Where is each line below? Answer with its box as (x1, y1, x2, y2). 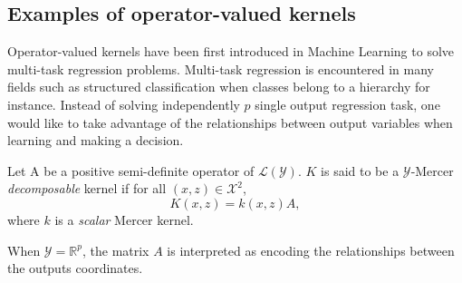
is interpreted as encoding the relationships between (167, 240, 455, 259)
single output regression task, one (255, 94, 440, 113)
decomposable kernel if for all (7, 179, 167, 198)
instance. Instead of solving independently (7, 94, 240, 113)
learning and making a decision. (7, 131, 184, 150)
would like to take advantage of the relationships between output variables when (7, 112, 453, 132)
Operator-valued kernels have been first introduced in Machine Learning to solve (7, 42, 455, 61)
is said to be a (321, 161, 399, 180)
